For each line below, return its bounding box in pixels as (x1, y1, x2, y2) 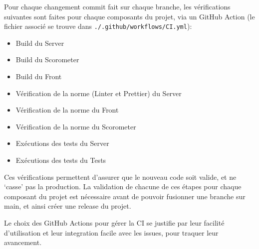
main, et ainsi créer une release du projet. (4, 201, 131, 211)
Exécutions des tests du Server (15, 138, 109, 148)
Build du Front (15, 71, 62, 82)
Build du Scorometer (15, 54, 79, 65)
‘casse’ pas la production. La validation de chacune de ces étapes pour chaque (4, 181, 242, 192)
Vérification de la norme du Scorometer (15, 121, 136, 131)
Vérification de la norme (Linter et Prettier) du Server (15, 88, 182, 98)
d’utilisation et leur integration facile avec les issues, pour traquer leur (4, 227, 219, 238)
